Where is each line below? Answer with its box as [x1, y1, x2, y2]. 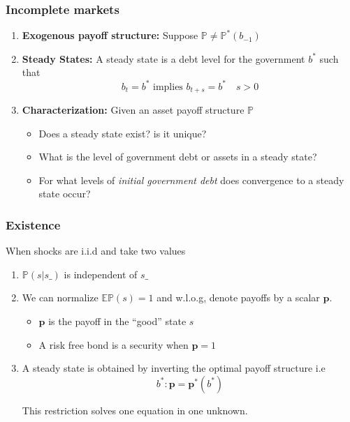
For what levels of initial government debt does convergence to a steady [38, 172, 344, 187]
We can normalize [22, 290, 99, 305]
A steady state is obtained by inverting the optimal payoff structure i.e [22, 361, 326, 375]
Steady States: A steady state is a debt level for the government [22, 51, 305, 66]
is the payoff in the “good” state [48, 313, 187, 328]
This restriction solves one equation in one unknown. [22, 402, 248, 417]
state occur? [38, 186, 91, 201]
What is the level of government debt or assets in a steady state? [38, 149, 317, 164]
